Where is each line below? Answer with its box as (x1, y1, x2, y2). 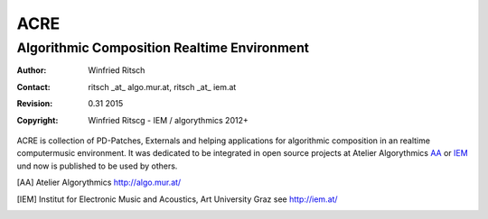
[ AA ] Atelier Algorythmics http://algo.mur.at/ (16, 177, 182, 188)
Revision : (16, 98, 53, 109)
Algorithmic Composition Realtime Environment (16, 40, 310, 56)
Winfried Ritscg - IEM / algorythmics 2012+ (88, 114, 249, 125)
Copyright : (16, 114, 59, 125)
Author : (16, 65, 47, 76)
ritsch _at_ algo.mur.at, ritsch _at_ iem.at (88, 81, 237, 92)
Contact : (16, 81, 52, 92)
